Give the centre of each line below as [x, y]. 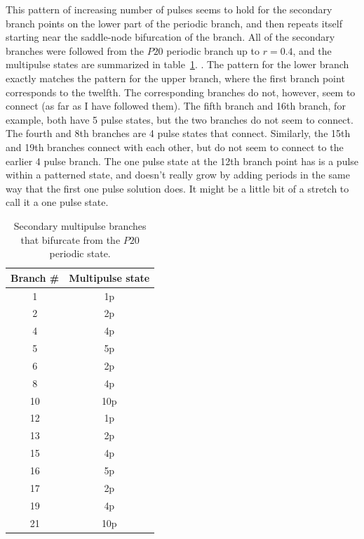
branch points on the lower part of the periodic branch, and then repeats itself [174, 23]
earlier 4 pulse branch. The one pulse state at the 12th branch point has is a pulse [182, 161]
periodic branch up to [213, 50]
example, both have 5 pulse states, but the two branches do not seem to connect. [180, 119]
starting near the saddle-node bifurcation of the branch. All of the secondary [170, 37]
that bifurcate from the [70, 239]
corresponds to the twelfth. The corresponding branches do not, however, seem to [181, 92]
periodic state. [80, 253]
